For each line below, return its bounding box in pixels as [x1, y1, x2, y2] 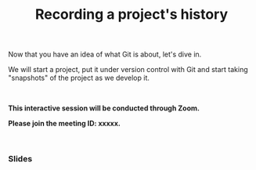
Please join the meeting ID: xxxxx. [8, 119, 121, 128]
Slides [8, 154, 33, 165]
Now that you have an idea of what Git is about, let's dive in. [8, 49, 202, 60]
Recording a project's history [34, 5, 229, 24]
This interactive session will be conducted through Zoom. [8, 103, 200, 113]
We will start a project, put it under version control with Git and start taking [8, 65, 248, 74]
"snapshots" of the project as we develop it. [8, 73, 150, 83]
